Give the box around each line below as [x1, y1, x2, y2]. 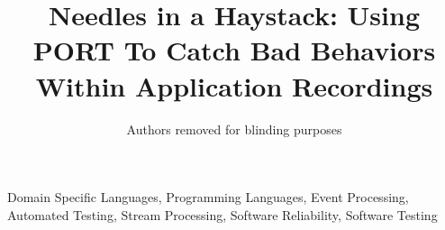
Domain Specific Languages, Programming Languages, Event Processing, [7, 188, 409, 207]
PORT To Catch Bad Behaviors [32, 32, 436, 69]
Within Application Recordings [35, 67, 433, 104]
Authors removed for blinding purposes [126, 119, 342, 138]
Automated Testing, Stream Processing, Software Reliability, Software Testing [7, 205, 438, 224]
